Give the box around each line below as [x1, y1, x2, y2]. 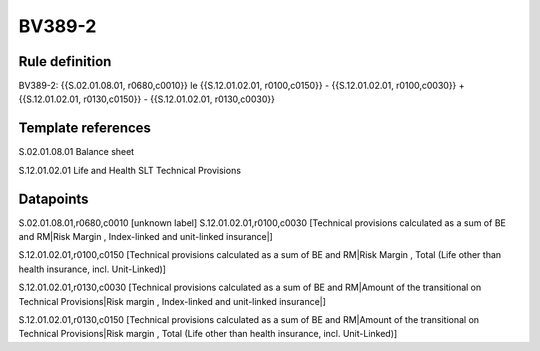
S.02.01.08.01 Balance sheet [18, 146, 135, 158]
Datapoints [18, 190, 89, 207]
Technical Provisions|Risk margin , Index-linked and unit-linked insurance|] [18, 295, 327, 307]
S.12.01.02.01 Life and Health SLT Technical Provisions [18, 164, 242, 176]
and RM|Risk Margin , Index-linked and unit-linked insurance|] [18, 231, 274, 243]
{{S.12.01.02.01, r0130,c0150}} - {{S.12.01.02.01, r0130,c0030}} [18, 93, 275, 105]
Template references [18, 120, 152, 137]
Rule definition [18, 53, 112, 70]
